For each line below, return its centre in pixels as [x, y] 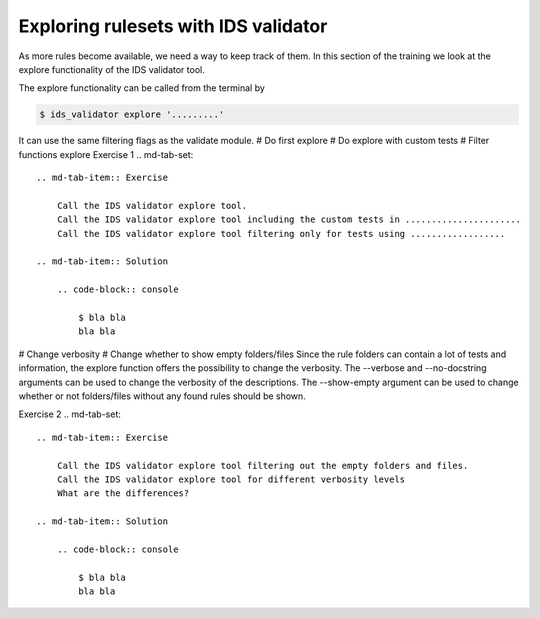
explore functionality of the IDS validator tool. [111, 69]
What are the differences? [123, 493]
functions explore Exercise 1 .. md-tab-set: [106, 154]
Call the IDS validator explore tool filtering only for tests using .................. [281, 233]
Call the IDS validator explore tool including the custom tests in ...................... [289, 219]
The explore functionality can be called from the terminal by [141, 88]
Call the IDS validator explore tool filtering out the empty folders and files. [262, 465]
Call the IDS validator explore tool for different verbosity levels [231, 479]
